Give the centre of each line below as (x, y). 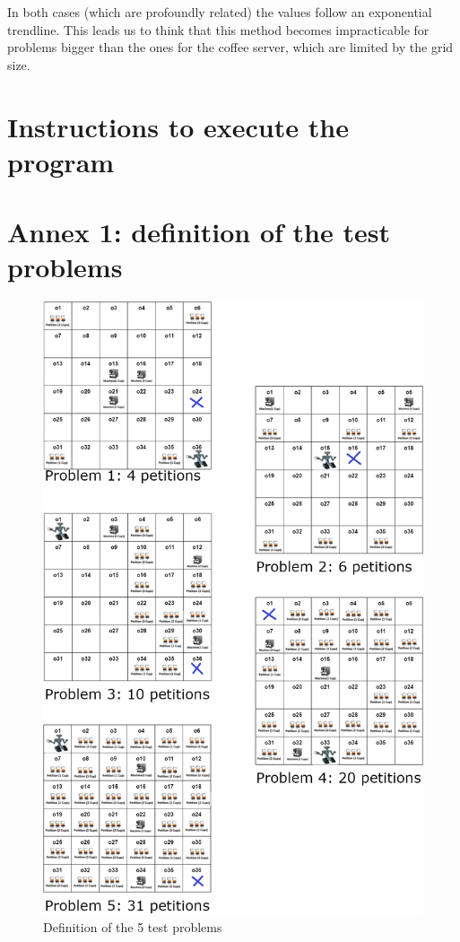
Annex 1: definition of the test (199, 232)
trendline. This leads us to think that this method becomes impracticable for (218, 29)
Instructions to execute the (178, 126)
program (61, 161)
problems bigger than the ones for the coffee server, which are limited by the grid (230, 47)
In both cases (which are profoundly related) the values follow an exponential (220, 12)
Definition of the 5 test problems (133, 926)
